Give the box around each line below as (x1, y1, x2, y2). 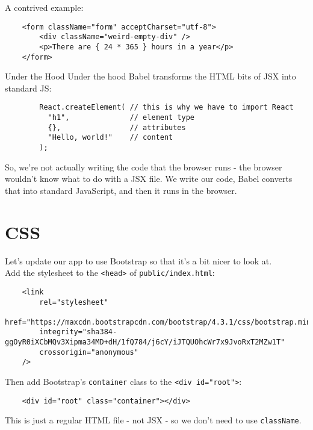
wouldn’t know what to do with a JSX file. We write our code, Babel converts (5, 172, 293, 185)
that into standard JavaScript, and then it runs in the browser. (5, 184, 237, 196)
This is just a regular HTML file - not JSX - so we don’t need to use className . (5, 414, 302, 426)
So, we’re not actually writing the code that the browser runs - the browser (5, 160, 282, 173)
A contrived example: (5, 1, 84, 13)
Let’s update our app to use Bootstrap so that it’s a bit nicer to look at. (5, 254, 272, 267)
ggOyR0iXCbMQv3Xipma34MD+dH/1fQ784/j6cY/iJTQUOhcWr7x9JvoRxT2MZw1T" (5, 338, 285, 347)
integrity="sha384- (39, 328, 117, 337)
